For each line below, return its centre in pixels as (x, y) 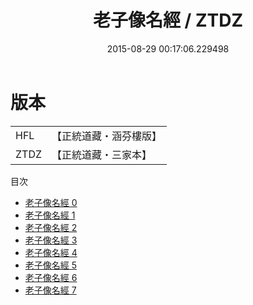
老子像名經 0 (51, 202)
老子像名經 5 (51, 265)
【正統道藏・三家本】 (102, 154)
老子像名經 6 (51, 277)
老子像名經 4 (51, 252)
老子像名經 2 (51, 227)
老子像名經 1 (50, 215)
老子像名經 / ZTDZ (168, 20)
